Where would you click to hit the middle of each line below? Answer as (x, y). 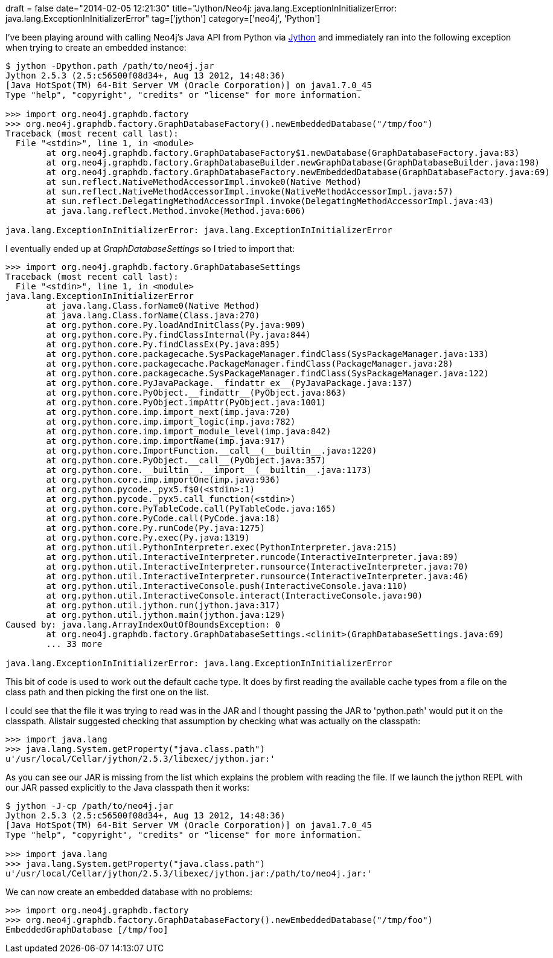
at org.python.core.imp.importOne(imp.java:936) (163, 480)
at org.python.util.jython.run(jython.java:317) (163, 605)
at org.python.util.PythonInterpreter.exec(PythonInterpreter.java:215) (222, 547)
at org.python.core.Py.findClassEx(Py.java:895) (163, 344)
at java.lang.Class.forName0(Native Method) (153, 306)
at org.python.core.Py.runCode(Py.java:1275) (155, 528)
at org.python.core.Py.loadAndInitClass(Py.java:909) (176, 325)
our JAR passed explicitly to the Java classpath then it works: (128, 787)
